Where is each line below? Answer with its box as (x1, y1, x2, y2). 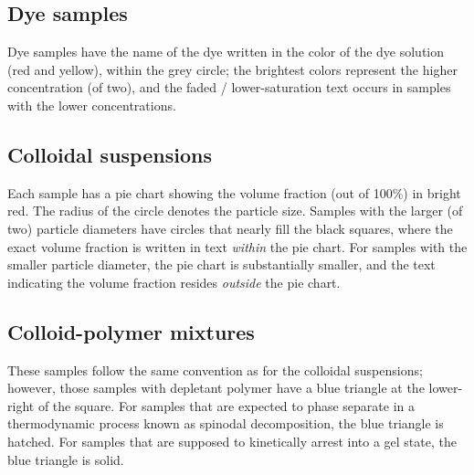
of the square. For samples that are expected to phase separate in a (37, 396, 416, 415)
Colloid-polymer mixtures (7, 317, 255, 345)
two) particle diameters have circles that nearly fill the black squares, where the (7, 218, 453, 237)
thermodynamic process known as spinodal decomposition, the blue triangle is (7, 414, 444, 433)
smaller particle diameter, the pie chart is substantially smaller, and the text (7, 255, 436, 274)
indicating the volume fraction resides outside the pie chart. (7, 272, 341, 291)
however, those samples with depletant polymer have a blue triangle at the (7, 378, 425, 397)
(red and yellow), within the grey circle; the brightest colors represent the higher (7, 59, 458, 79)
